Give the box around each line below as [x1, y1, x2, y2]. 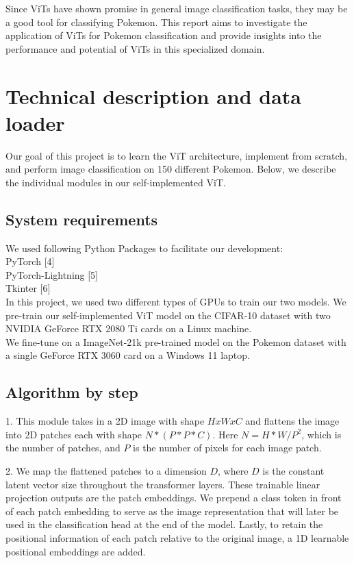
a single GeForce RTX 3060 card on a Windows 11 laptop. [5, 348, 250, 362]
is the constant [262, 464, 325, 477]
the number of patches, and [5, 440, 121, 455]
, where [218, 464, 249, 477]
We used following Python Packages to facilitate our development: [5, 240, 283, 255]
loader [5, 108, 65, 136]
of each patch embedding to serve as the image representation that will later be [5, 503, 339, 518]
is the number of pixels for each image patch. [133, 440, 322, 455]
